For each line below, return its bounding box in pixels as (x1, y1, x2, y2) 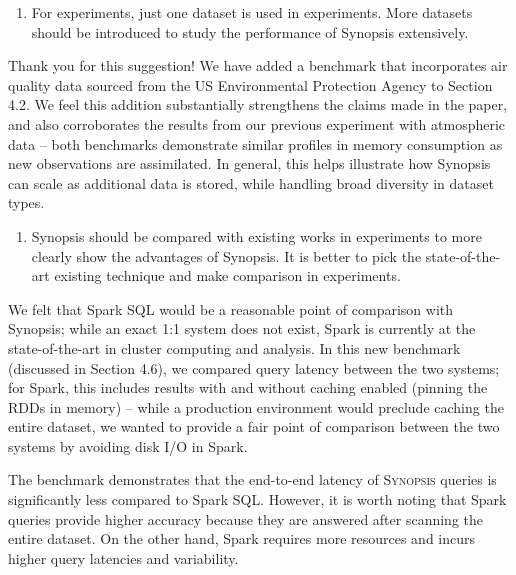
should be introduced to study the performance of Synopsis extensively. (31, 21, 469, 42)
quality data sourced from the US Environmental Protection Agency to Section (8, 74, 493, 95)
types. (8, 192, 45, 213)
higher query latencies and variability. (8, 547, 239, 568)
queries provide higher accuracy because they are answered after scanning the (8, 508, 484, 529)
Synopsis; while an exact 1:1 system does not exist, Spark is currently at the (8, 318, 476, 339)
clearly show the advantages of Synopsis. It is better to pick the (31, 245, 422, 266)
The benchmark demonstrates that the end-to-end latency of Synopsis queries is (8, 469, 497, 490)
